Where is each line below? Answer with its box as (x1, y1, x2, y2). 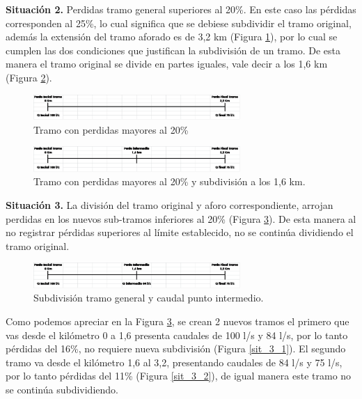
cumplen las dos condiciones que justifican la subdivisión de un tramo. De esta (6, 42, 341, 57)
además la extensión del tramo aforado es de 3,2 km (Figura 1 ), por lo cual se (6, 29, 338, 44)
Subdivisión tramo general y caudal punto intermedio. (33, 290, 264, 305)
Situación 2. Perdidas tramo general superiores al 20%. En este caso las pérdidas (6, 2, 356, 16)
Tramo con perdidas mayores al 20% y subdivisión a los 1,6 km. (33, 174, 306, 189)
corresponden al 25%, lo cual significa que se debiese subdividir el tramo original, (6, 15, 352, 30)
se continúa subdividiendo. (6, 382, 118, 397)
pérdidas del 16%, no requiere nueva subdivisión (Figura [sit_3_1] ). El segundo (6, 341, 346, 356)
